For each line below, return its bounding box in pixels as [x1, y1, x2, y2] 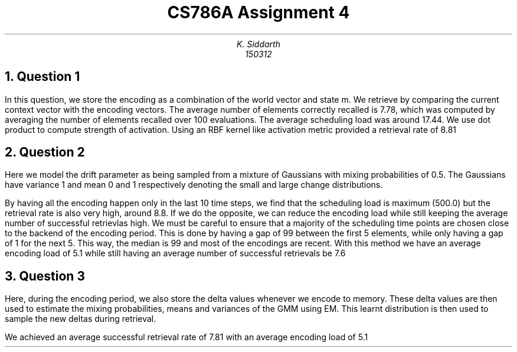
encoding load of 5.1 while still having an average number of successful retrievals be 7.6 [5, 248, 346, 259]
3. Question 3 [5, 268, 85, 283]
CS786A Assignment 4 [167, 2, 350, 22]
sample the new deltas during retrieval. [5, 314, 156, 324]
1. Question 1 [5, 69, 80, 84]
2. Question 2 [5, 145, 85, 160]
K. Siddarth [237, 38, 280, 49]
